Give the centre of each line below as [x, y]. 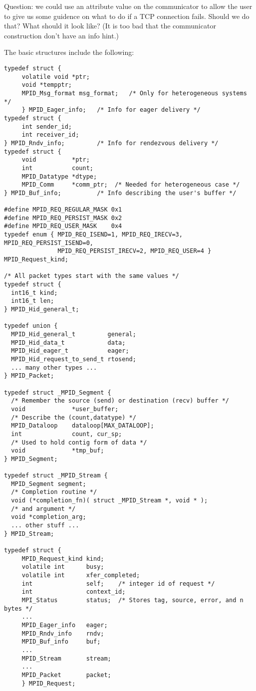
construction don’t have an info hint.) [61, 35]
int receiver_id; [50, 135]
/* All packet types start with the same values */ [92, 276]
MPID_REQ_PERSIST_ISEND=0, [49, 243]
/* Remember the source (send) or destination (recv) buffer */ [120, 401]
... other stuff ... [45, 526]
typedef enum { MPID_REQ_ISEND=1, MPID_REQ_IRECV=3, [93, 235]
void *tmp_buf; [58, 451]
